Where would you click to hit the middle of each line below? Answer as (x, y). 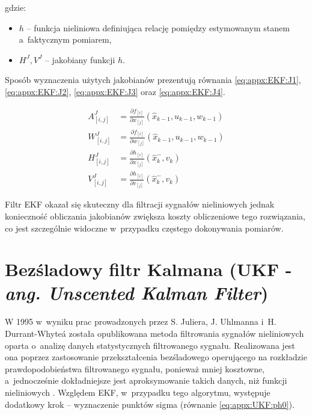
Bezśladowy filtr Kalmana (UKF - (148, 269)
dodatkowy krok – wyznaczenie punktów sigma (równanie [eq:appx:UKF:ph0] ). (150, 404)
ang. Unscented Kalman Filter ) (137, 293)
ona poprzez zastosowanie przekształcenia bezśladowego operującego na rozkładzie (156, 357)
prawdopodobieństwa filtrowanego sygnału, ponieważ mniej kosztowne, (135, 368)
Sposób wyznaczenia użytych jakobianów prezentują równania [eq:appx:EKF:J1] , (153, 80)
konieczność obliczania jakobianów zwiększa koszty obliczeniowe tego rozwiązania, (155, 216)
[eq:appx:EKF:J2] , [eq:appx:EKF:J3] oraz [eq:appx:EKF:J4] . (115, 91)
